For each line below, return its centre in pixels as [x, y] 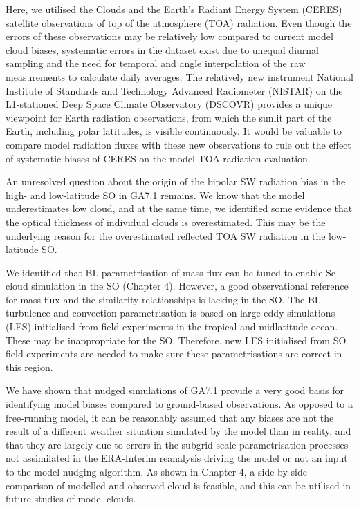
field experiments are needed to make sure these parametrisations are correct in [174, 354]
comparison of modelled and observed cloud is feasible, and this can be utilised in [178, 485]
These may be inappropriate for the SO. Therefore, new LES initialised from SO [176, 340]
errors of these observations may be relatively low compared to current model [169, 36]
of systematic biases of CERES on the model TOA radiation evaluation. [158, 158]
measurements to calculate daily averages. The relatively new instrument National [179, 76]
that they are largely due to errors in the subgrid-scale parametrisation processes [177, 444]
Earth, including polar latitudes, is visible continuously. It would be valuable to [174, 131]
